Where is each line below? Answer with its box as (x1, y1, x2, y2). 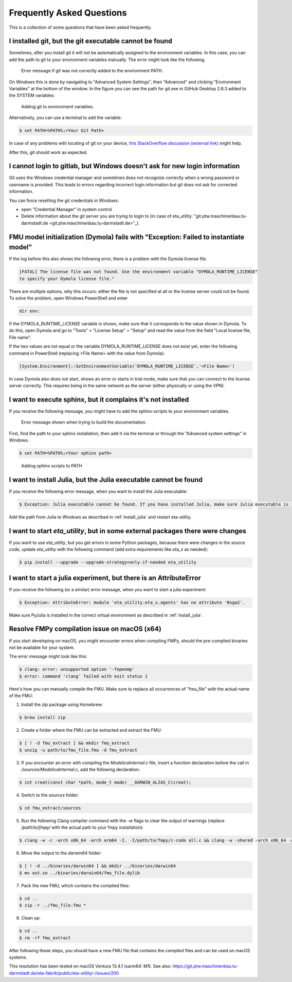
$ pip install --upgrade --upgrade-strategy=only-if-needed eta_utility (19, 560, 197, 565)
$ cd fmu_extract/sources (19, 805, 81, 811)
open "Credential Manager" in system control (21, 206, 112, 212)
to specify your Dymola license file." (19, 276, 114, 281)
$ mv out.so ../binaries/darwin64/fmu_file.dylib (19, 870, 140, 876)
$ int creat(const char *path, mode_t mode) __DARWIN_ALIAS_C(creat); (19, 780, 192, 785)
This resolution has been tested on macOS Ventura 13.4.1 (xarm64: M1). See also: (9, 963, 172, 969)
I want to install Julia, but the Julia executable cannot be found (9, 476, 203, 484)
